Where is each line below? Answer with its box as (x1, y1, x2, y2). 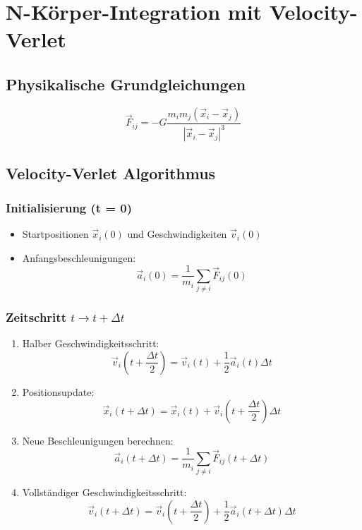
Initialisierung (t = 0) (6, 198, 133, 216)
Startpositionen (22, 227, 89, 241)
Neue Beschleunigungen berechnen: (22, 433, 174, 447)
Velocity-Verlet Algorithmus (6, 162, 216, 183)
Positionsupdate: (22, 384, 95, 399)
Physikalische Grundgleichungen (6, 73, 246, 95)
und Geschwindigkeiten (127, 227, 227, 241)
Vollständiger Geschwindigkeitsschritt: (22, 484, 187, 499)
